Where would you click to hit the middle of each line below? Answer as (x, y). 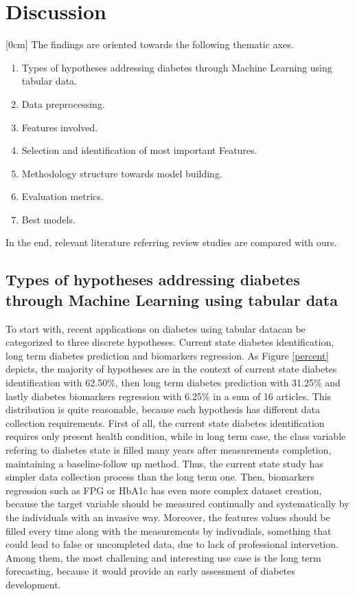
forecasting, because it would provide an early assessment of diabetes (150, 571)
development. (33, 584)
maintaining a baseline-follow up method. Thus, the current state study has (164, 463)
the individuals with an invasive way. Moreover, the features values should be (168, 517)
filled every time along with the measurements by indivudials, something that (169, 530)
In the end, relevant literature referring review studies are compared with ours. (171, 242)
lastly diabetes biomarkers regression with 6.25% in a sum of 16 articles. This (169, 396)
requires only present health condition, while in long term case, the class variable (176, 436)
